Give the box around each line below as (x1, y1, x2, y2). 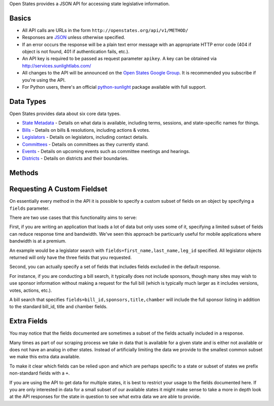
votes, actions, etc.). (9, 287, 52, 293)
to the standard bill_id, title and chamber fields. (9, 304, 108, 310)
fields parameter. (9, 205, 50, 211)
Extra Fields (9, 317, 48, 325)
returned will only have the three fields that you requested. (9, 254, 132, 261)
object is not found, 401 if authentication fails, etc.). (22, 49, 129, 55)
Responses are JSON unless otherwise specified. (22, 34, 125, 41)
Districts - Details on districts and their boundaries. (22, 155, 129, 162)
